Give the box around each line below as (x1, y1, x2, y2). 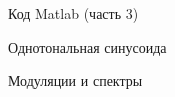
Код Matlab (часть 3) (8, 3, 139, 23)
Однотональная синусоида (8, 36, 167, 57)
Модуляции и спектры (8, 70, 143, 91)
